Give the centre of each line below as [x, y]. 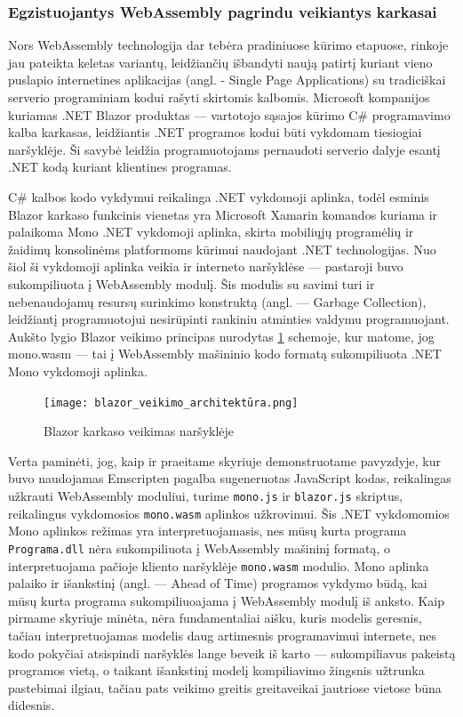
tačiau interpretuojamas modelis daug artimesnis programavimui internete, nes [223, 635]
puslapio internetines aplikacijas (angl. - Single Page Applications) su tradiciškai [227, 80]
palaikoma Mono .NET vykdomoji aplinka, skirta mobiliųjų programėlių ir [211, 232]
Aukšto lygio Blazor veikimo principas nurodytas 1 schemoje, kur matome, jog [221, 336]
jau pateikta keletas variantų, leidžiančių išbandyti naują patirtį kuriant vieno [220, 62]
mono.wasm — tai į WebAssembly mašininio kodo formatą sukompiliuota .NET [225, 354]
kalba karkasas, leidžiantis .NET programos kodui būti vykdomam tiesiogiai [215, 132]
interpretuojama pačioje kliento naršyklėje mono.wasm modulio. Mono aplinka [219, 565]
